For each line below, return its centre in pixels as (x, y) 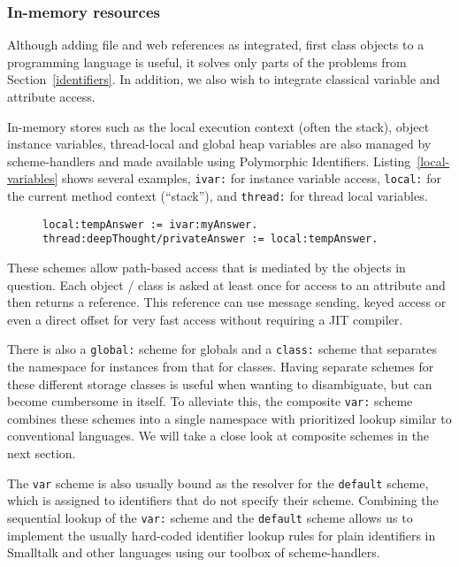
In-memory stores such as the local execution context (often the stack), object (218, 126)
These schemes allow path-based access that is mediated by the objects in (207, 267)
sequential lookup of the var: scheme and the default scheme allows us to (210, 517)
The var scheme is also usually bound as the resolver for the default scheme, (218, 483)
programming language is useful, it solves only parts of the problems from (207, 61)
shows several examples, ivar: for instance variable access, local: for (251, 178)
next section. (42, 453)
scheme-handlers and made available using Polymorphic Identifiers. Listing (209, 161)
